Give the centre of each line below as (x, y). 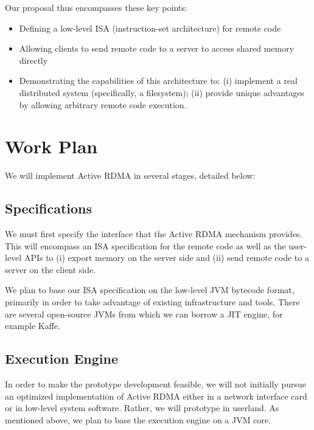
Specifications (49, 208)
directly (33, 60)
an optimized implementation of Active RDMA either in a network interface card (156, 396)
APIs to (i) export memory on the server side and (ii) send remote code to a (166, 258)
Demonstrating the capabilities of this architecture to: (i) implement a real (158, 81)
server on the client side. (51, 269)
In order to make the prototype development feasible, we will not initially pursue (155, 384)
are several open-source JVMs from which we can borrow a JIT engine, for (144, 314)
